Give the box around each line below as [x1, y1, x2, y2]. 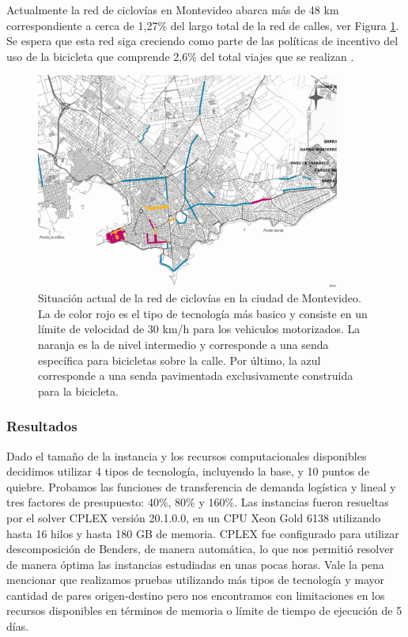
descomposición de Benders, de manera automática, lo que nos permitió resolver [6, 540, 394, 557]
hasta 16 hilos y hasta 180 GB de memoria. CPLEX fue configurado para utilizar [6, 525, 399, 541]
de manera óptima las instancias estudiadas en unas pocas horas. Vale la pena [6, 555, 384, 572]
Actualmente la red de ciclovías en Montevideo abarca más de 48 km [6, 2, 339, 17]
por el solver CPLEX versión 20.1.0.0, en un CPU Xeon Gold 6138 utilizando [6, 509, 381, 525]
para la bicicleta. [38, 382, 119, 399]
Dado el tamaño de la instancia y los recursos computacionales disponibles [6, 447, 367, 464]
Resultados [6, 416, 77, 436]
